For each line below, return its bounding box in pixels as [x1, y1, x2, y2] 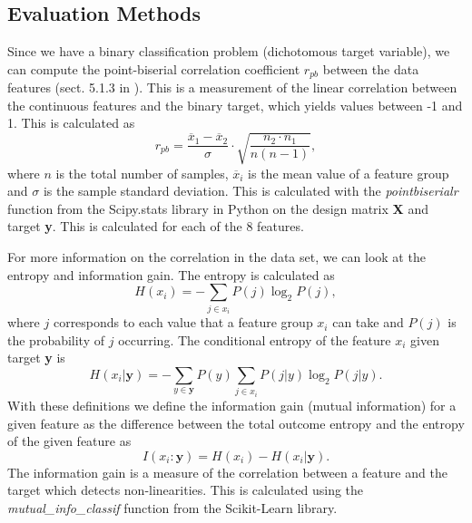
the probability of [7, 330, 105, 349]
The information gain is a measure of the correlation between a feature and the [7, 462, 447, 481]
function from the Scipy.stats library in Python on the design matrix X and [7, 199, 428, 218]
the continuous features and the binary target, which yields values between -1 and [7, 95, 463, 114]
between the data [322, 59, 419, 78]
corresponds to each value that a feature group [53, 313, 313, 332]
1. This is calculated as [7, 113, 135, 132]
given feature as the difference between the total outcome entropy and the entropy [7, 413, 465, 432]
